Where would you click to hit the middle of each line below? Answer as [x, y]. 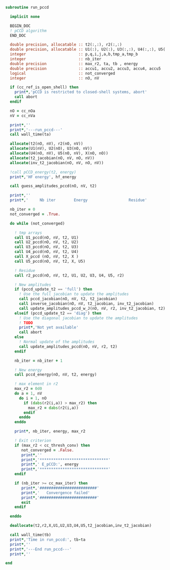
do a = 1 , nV [28, 394]
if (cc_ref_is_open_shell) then [44, 87]
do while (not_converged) [38, 223]
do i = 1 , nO [33, 398]
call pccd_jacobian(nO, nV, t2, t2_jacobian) [68, 299]
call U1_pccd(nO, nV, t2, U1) [47, 238]
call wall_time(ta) [31, 134]
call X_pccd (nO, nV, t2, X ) [47, 257]
